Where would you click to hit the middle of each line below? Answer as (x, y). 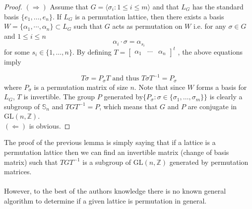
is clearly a (226, 97)
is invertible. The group (59, 97)
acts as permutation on (147, 26)
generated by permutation (209, 162)
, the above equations (210, 51)
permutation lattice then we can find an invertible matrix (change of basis (117, 152)
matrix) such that (31, 162)
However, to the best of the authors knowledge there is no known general (115, 191)
